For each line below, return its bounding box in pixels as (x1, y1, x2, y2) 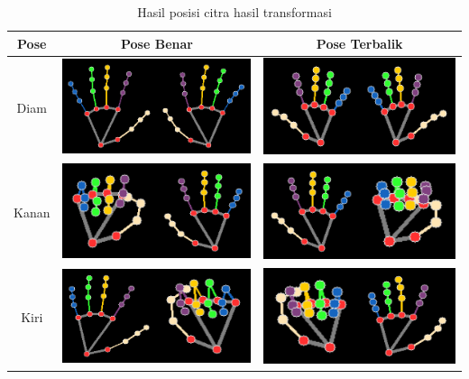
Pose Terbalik (316, 33, 403, 52)
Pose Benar (121, 33, 193, 52)
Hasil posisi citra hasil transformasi (137, 3, 332, 21)
